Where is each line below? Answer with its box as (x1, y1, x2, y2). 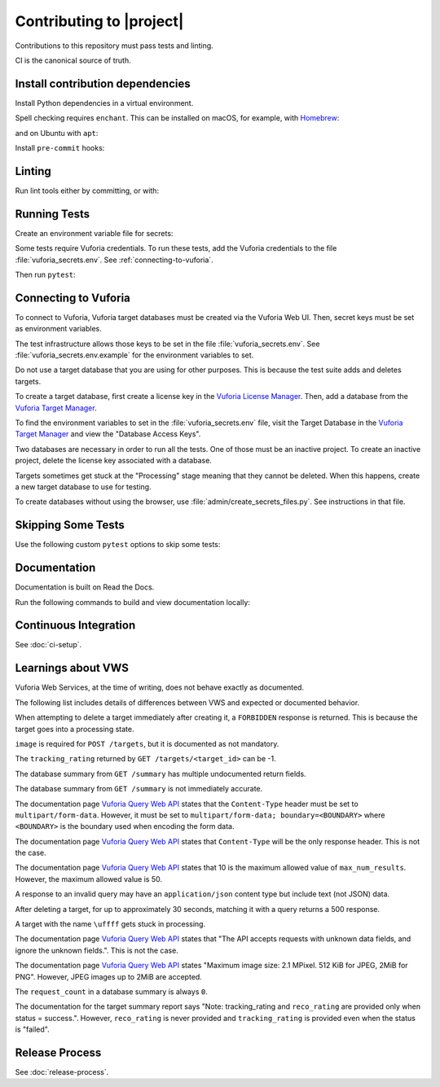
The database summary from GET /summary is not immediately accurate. (15, 784, 263, 794)
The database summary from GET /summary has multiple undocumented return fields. (15, 769, 306, 778)
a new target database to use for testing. (15, 481, 152, 492)
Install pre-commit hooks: (15, 143, 105, 153)
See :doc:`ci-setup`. (15, 640, 82, 650)
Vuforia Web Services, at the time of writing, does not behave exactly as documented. (15, 682, 305, 692)
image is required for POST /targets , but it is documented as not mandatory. (15, 739, 279, 748)
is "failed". (15, 1024, 50, 1034)
